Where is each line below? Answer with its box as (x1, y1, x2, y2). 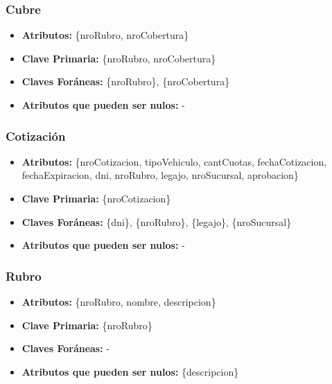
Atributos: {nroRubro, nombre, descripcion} (21, 295, 216, 308)
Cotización (6, 127, 66, 144)
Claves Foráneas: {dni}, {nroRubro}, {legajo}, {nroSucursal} (21, 214, 292, 229)
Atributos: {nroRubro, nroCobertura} (21, 28, 189, 42)
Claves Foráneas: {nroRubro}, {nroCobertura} (21, 74, 230, 89)
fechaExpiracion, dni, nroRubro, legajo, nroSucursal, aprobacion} (21, 168, 299, 182)
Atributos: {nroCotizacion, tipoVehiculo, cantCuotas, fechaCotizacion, (21, 154, 327, 168)
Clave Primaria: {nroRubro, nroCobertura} (21, 51, 216, 65)
